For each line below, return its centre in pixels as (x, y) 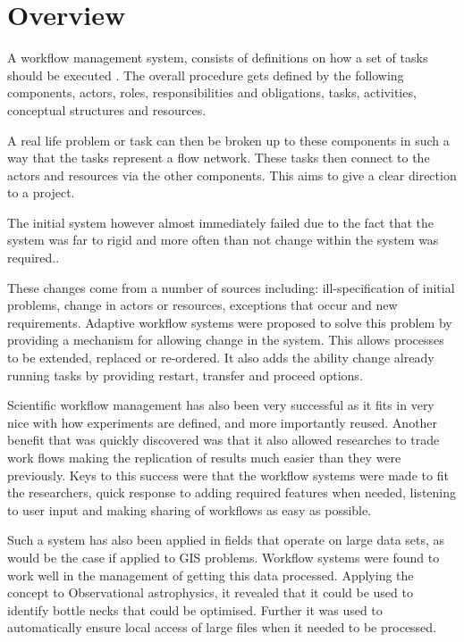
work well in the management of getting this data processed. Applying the (211, 575)
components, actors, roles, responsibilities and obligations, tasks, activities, (212, 92)
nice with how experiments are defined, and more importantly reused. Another (223, 422)
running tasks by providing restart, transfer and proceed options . (185, 375)
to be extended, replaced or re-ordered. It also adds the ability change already (221, 358)
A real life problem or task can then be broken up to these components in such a (228, 140)
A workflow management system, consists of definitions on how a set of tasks (218, 58)
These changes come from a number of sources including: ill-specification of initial (231, 287)
